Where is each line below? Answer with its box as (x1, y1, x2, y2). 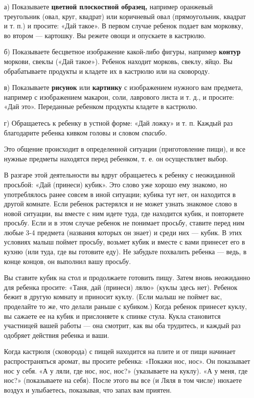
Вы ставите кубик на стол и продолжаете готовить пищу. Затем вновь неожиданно (4, 272, 251, 283)
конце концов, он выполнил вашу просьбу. (4, 256, 131, 266)
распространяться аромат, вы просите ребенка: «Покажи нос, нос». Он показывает (4, 356, 251, 366)
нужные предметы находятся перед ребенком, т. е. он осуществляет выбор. (4, 153, 228, 163)
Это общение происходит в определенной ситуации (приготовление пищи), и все (4, 144, 246, 154)
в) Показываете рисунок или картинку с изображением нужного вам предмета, (4, 82, 243, 92)
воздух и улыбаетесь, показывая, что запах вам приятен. (4, 384, 172, 395)
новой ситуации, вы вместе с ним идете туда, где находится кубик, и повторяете (4, 208, 244, 218)
